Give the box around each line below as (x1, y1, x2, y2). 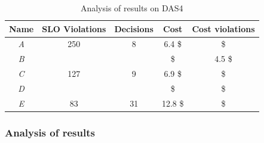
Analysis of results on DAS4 (80, 2, 183, 14)
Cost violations (192, 22, 255, 35)
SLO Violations (42, 22, 106, 35)
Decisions (114, 22, 154, 35)
